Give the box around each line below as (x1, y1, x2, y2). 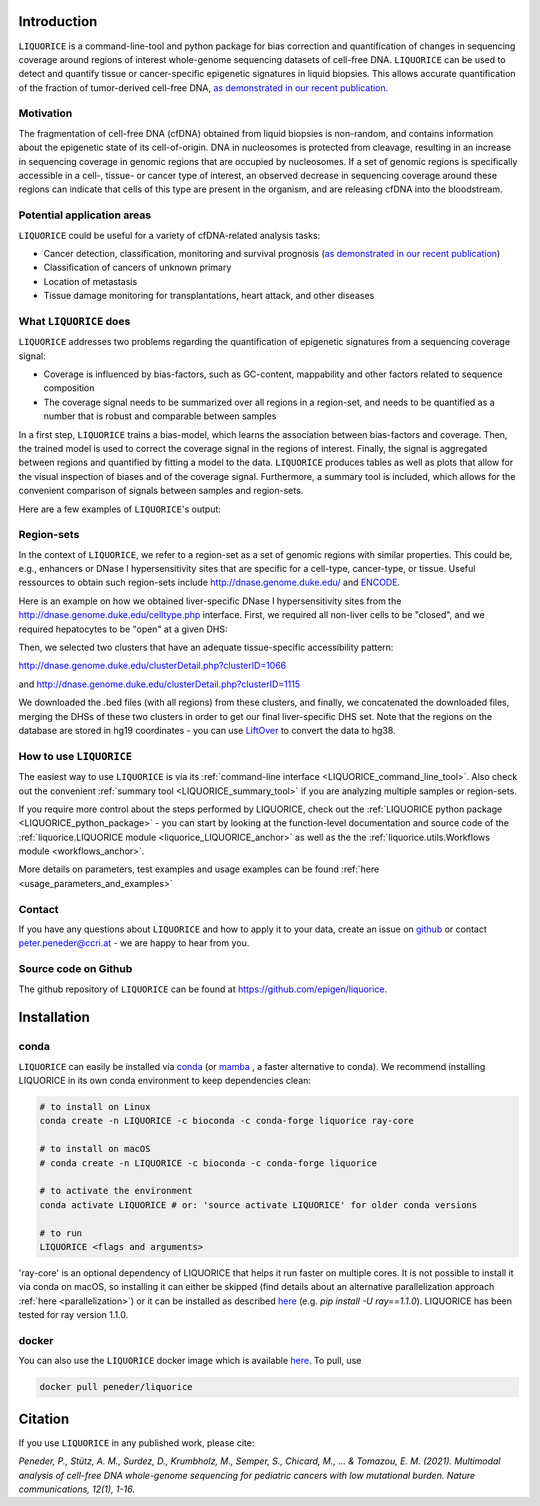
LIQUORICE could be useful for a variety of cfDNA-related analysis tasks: (18, 229, 321, 241)
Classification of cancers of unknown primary (43, 261, 232, 274)
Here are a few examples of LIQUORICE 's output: (18, 503, 222, 515)
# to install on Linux (39, 1101, 151, 1113)
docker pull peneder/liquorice (39, 1381, 194, 1393)
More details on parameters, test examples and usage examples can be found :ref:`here (18, 863, 380, 875)
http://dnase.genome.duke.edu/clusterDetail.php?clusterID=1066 (18, 660, 287, 672)
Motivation (18, 106, 73, 120)
